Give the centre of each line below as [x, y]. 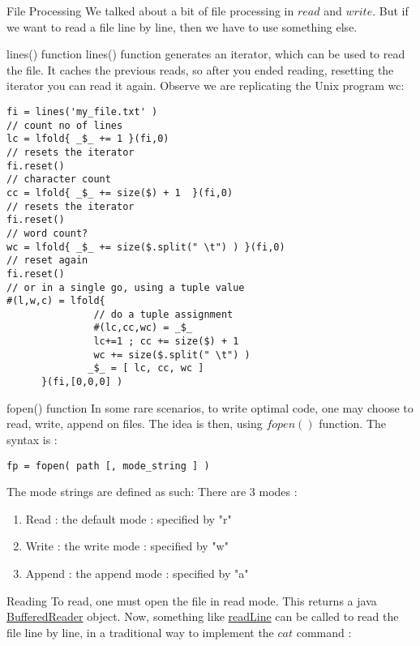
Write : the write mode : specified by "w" [127, 546]
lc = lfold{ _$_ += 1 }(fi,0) [88, 139]
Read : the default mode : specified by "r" [129, 518]
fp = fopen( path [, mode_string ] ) [108, 466]
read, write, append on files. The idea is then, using [135, 424]
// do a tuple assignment [163, 314]
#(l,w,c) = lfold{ [56, 301]
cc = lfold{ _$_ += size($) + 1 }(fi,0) [120, 193]
